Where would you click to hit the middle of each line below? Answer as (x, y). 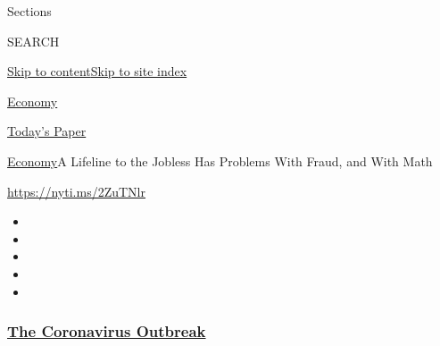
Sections (29, 11)
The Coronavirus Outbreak (107, 331)
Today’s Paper (47, 131)
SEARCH (33, 41)
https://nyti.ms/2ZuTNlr (76, 191)
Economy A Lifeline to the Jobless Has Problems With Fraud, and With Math (220, 160)
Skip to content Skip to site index (97, 71)
